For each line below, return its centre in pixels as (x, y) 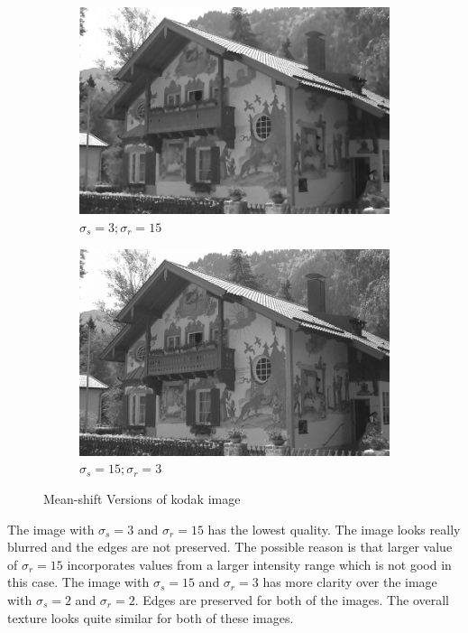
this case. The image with (78, 582)
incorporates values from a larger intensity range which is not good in (259, 564)
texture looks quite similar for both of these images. (151, 617)
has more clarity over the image (350, 582)
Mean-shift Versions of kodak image (142, 499)
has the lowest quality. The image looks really (334, 529)
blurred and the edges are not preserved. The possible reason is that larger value (230, 547)
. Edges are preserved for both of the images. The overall (292, 600)
